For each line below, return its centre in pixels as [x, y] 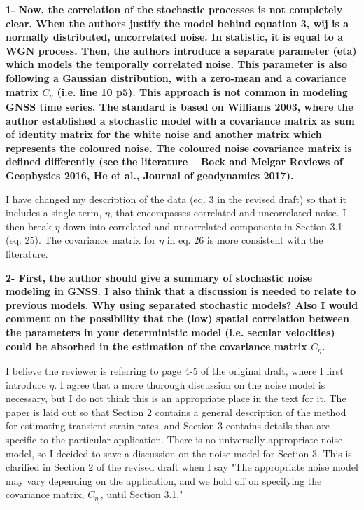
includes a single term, [54, 213]
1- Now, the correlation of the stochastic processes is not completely [174, 9]
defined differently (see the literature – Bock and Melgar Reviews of [174, 161]
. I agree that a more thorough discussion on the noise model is [190, 384]
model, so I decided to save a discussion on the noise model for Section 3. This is [179, 453]
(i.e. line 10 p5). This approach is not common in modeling [202, 91]
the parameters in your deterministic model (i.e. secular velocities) [170, 332]
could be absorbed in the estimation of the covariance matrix [156, 346]
